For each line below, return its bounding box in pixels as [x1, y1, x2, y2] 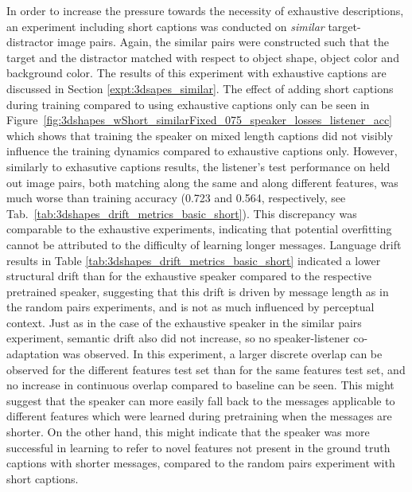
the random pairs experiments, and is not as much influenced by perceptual [6, 299, 375, 315]
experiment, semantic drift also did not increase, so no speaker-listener [6, 330, 350, 346]
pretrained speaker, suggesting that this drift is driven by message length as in [6, 283, 389, 299]
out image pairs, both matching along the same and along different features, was [6, 174, 398, 190]
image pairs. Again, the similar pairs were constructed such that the [56, 33, 389, 50]
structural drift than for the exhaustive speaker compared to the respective [6, 267, 372, 284]
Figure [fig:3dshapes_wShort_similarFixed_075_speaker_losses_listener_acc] [6, 111, 393, 128]
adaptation [6, 346, 60, 362]
